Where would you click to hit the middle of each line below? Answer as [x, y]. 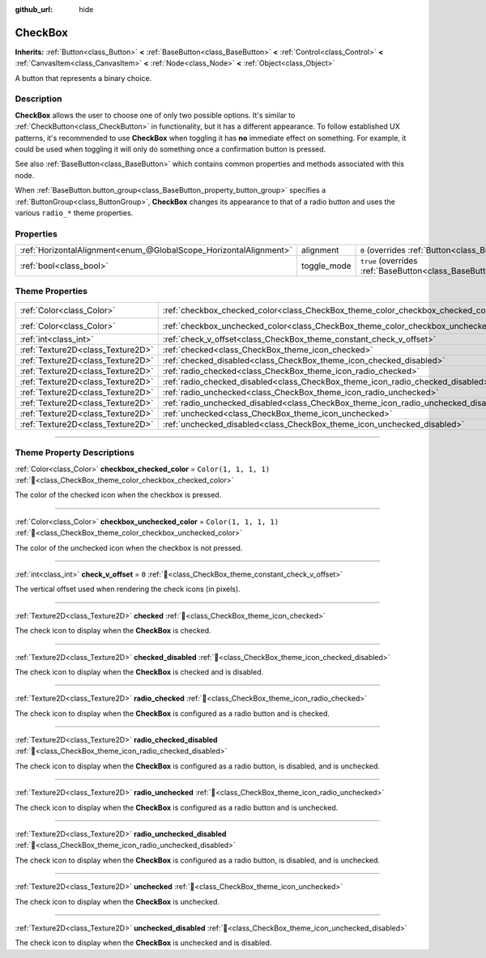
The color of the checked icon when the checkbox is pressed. [118, 495]
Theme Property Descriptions [75, 453]
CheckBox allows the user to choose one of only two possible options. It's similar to [155, 115]
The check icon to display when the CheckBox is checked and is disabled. [139, 671]
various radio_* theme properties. [74, 213]
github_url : [34, 9]
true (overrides [389, 261]
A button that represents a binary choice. [83, 78]
